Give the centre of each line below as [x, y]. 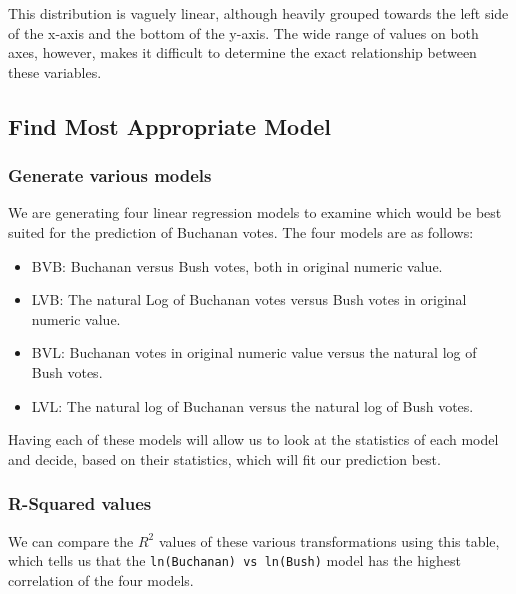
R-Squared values [80, 503]
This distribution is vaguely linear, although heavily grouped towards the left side [258, 13]
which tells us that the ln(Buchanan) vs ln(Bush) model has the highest [234, 560]
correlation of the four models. [101, 579]
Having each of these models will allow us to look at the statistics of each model [253, 439]
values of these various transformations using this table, [329, 540]
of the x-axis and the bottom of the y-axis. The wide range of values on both [243, 32]
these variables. [55, 71]
